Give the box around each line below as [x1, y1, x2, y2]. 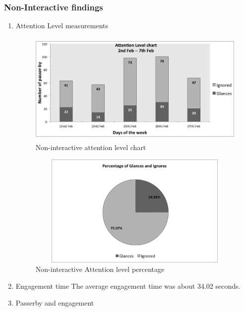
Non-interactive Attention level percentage [35, 264, 165, 274]
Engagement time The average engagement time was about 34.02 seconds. [15, 280, 241, 291]
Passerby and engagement [15, 297, 94, 308]
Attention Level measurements [15, 20, 109, 31]
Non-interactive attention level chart [35, 142, 146, 153]
